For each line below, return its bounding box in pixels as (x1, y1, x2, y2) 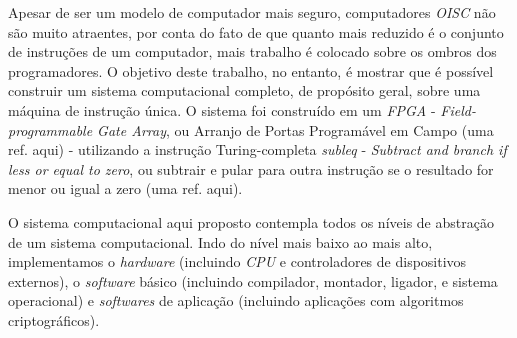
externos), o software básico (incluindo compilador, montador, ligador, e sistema (8, 270, 498, 291)
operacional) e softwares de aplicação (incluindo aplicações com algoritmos (8, 290, 464, 311)
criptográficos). (8, 309, 100, 330)
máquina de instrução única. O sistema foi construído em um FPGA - (8, 99, 436, 120)
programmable (8, 119, 93, 140)
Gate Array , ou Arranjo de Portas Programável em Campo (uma (97, 119, 494, 140)
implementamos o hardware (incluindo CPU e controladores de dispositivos (8, 251, 467, 272)
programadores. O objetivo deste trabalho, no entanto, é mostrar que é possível (8, 60, 494, 81)
